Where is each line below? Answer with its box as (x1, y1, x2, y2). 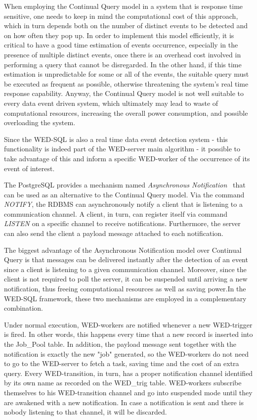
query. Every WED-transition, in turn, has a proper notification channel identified (4, 368, 253, 378)
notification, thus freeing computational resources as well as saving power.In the (4, 283, 246, 294)
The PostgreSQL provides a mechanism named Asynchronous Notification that (4, 180, 246, 190)
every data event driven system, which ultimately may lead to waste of (4, 97, 218, 108)
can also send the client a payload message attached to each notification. (4, 228, 223, 238)
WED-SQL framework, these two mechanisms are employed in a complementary (4, 293, 247, 303)
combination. (4, 303, 43, 313)
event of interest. (4, 163, 55, 173)
